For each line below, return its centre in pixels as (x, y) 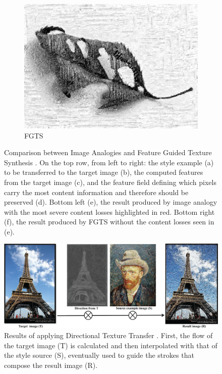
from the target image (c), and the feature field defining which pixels (110, 182)
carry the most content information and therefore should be (96, 192)
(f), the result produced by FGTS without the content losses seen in (109, 222)
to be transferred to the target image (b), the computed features (104, 172)
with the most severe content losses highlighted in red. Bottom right (109, 212)
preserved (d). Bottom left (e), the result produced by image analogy (111, 202)
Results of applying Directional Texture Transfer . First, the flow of (108, 335)
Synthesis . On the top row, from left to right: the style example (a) (109, 162)
